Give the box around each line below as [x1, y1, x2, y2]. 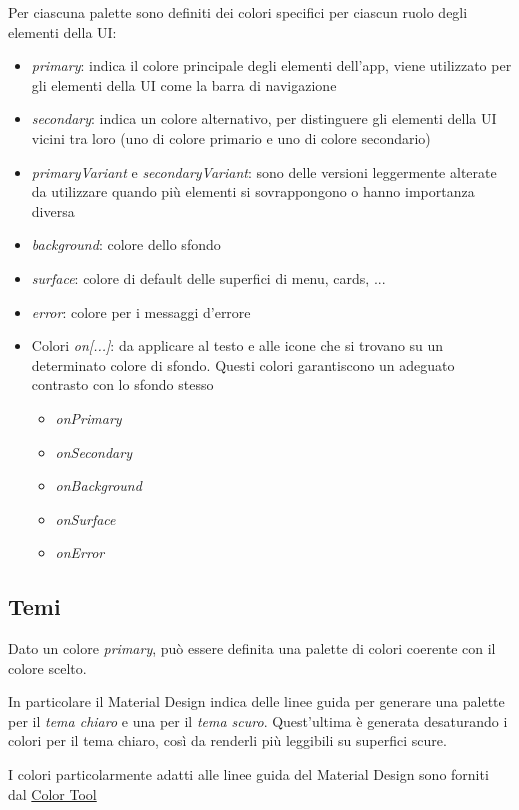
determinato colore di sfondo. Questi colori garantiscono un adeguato [31, 354, 455, 375]
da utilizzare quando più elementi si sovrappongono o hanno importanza [31, 181, 475, 202]
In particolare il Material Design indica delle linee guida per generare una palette [8, 691, 505, 712]
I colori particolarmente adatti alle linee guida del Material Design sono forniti [8, 764, 489, 785]
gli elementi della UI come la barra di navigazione [31, 74, 337, 95]
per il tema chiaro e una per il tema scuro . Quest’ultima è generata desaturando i [8, 710, 508, 731]
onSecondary [55, 441, 132, 462]
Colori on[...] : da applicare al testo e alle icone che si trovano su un [31, 335, 444, 356]
